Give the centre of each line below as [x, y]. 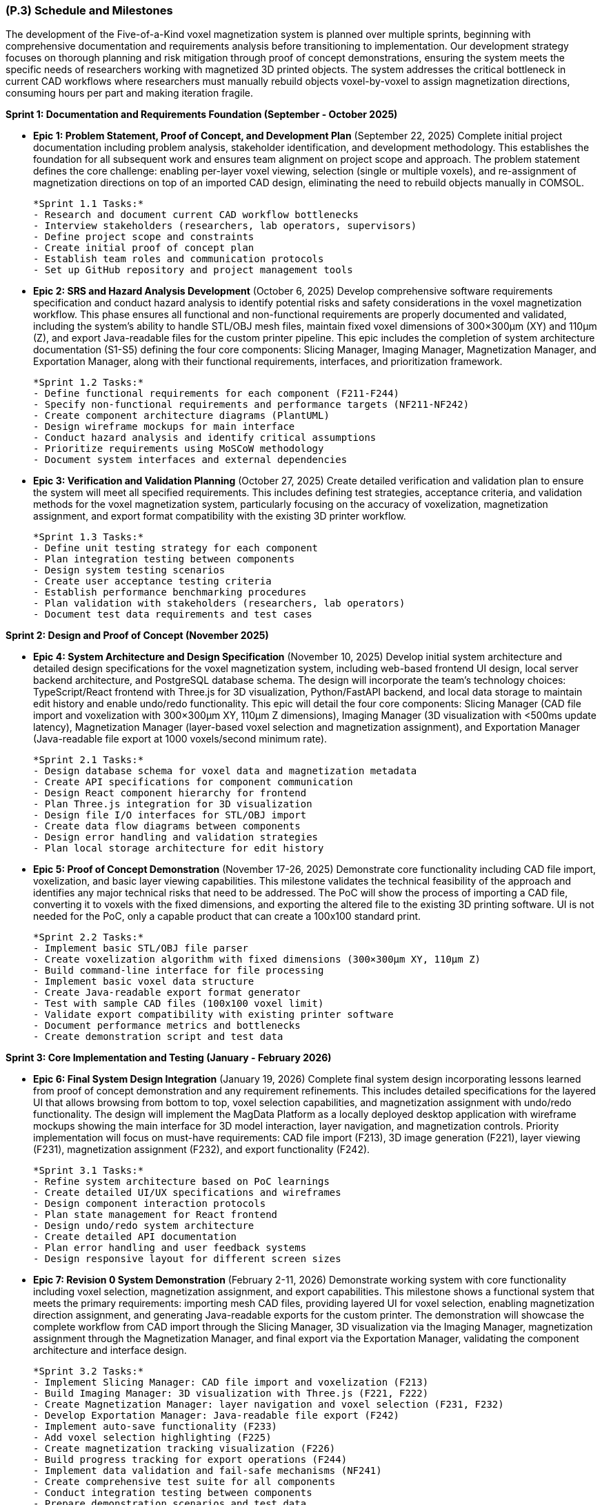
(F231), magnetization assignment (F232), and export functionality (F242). [202, 1150]
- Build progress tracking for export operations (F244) [190, 1460]
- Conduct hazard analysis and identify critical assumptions [205, 438]
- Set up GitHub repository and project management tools [193, 270]
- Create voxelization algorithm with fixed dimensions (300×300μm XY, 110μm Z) [257, 960]
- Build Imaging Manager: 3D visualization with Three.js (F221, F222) [231, 1394]
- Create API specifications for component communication [193, 782]
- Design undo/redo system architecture [144, 1226]
